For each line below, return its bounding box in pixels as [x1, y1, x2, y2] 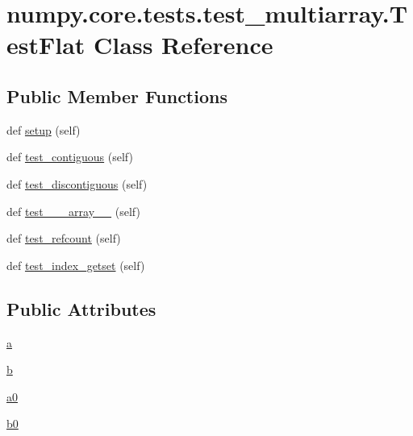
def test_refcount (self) [6, 230, 121, 247]
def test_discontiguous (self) [6, 175, 148, 192]
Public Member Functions [6, 83, 227, 108]
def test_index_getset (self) [6, 256, 145, 273]
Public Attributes [6, 296, 156, 321]
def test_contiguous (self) [6, 148, 133, 165]
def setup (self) [6, 121, 81, 138]
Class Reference [94, 28, 273, 61]
